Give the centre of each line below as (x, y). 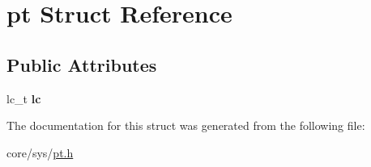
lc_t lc (24, 98)
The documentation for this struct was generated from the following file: (186, 125)
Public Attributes (82, 64)
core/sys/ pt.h (40, 152)
